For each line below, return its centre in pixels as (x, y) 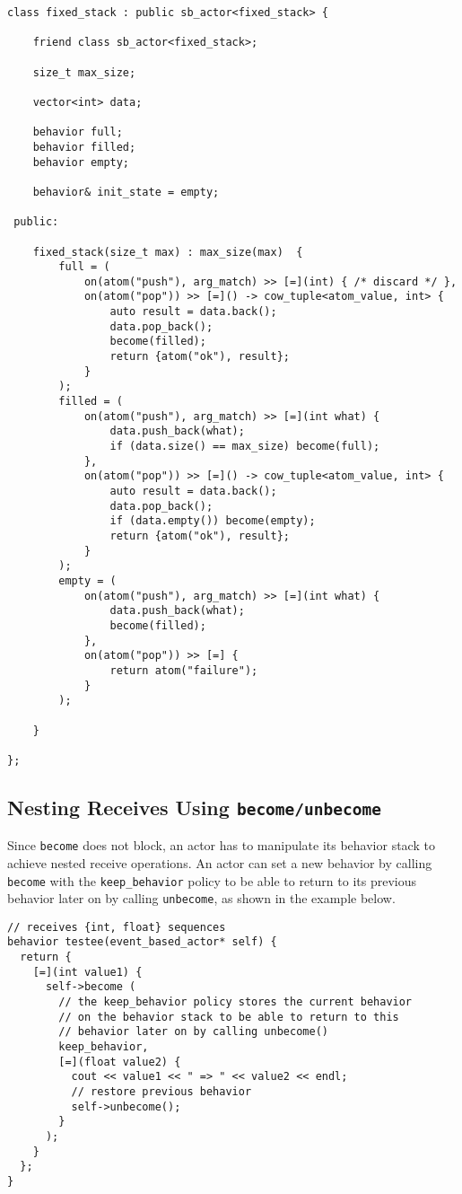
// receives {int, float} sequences (117, 927)
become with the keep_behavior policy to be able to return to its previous (212, 880)
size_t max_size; (84, 72)
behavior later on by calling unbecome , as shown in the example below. (201, 898)
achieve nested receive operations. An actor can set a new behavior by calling (220, 862)
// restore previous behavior (161, 1092)
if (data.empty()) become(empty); (213, 521)
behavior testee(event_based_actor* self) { (142, 942)
